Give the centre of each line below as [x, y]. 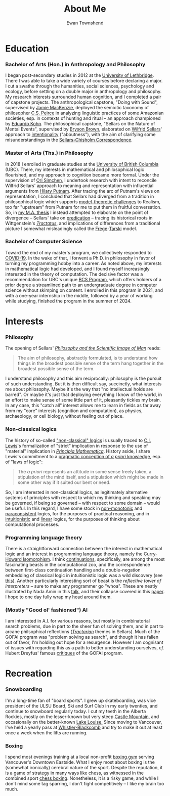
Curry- [151, 554]
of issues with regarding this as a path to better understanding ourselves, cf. [85, 648]
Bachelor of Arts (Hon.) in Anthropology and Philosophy [75, 64]
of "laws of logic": [24, 462]
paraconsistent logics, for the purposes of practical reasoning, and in [77, 513]
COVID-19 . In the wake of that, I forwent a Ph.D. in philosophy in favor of [80, 258]
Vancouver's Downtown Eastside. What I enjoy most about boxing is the [80, 762]
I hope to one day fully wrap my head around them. [59, 597]
